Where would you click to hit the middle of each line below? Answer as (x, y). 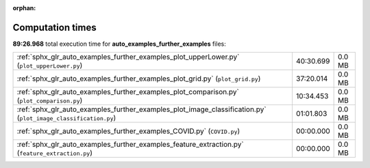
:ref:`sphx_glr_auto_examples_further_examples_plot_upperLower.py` (128, 57)
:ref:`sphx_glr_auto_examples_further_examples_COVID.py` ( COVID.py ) (128, 131)
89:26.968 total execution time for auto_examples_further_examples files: (119, 44)
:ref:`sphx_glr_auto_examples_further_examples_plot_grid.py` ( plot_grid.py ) (139, 79)
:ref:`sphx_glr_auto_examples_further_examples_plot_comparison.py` (128, 92)
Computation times (54, 27)
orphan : (24, 8)
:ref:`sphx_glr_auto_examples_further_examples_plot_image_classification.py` (141, 109)
